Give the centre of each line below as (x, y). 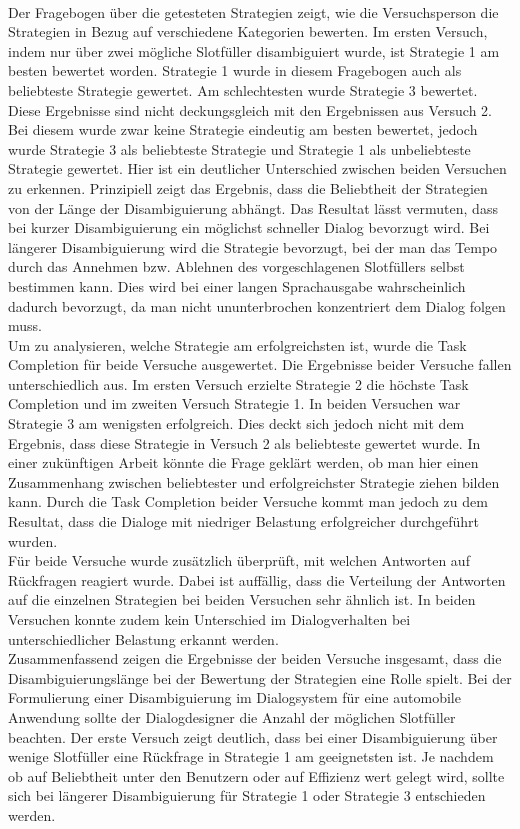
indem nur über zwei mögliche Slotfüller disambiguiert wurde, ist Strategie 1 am (254, 50)
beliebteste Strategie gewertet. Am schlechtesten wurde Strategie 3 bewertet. (243, 89)
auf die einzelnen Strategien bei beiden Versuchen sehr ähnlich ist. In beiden (242, 599)
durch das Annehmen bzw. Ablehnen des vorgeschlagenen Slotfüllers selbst (236, 266)
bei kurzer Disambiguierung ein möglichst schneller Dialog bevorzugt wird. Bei (249, 227)
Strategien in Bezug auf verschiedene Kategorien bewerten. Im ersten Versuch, (248, 31)
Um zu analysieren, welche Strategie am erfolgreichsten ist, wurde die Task (237, 344)
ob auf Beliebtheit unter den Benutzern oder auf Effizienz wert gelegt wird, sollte (256, 775)
